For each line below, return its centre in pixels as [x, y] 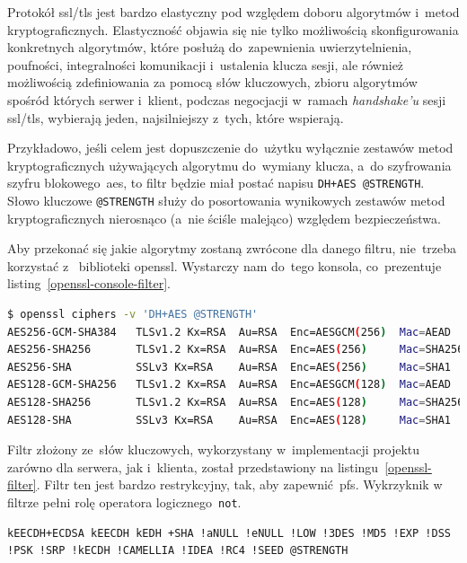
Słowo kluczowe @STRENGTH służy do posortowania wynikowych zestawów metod [226, 200]
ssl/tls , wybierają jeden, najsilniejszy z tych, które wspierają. [176, 117]
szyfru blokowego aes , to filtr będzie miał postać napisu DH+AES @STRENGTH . [216, 183]
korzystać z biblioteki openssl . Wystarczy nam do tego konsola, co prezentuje [225, 265]
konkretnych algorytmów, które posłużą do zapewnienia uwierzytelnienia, [210, 47]
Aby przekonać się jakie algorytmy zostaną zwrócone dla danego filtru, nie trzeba [232, 248]
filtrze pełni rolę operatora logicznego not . [124, 501]
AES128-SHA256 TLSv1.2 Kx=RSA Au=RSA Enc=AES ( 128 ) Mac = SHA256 [236, 402]
